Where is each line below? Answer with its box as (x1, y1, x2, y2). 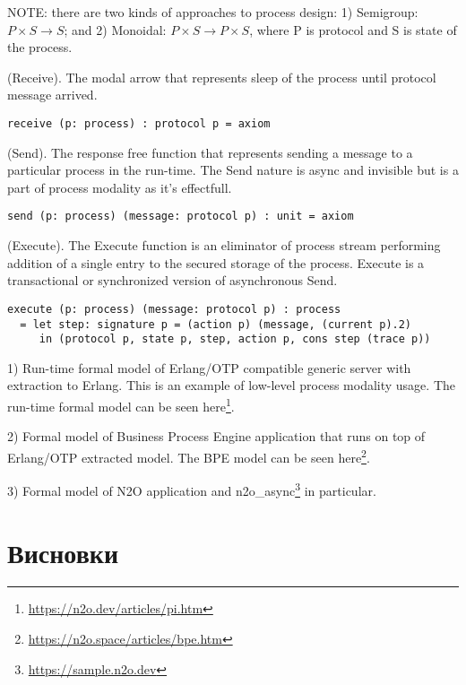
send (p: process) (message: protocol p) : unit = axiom (7, 210, 354, 223)
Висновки (7, 533, 119, 570)
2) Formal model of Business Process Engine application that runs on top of (7, 427, 426, 446)
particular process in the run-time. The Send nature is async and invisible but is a (7, 160, 459, 179)
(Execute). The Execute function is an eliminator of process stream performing (7, 236, 441, 255)
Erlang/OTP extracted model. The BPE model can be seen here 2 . (7, 445, 370, 466)
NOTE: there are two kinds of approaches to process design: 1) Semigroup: (7, 3, 419, 21)
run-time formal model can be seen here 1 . (7, 395, 235, 415)
